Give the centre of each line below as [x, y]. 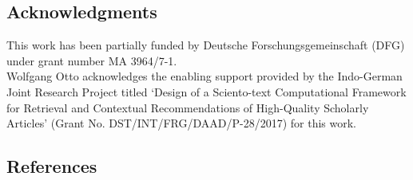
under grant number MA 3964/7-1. [92, 60]
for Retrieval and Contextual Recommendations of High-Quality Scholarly [188, 107]
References [52, 166]
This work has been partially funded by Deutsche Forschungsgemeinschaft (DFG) [206, 45]
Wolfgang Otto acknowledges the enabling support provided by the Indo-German [205, 76]
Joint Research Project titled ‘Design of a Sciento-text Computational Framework [206, 91]
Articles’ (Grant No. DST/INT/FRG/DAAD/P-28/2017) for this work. [182, 123]
